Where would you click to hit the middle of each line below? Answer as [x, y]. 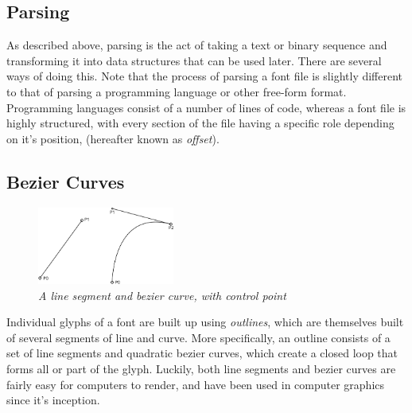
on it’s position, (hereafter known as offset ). [113, 138]
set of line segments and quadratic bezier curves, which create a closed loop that [202, 353]
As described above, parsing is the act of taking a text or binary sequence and [197, 45]
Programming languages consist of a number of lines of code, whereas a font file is [206, 107]
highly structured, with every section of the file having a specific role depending [200, 123]
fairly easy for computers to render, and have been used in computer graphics [196, 384]
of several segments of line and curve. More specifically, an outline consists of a [198, 337]
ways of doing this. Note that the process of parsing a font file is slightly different [205, 76]
